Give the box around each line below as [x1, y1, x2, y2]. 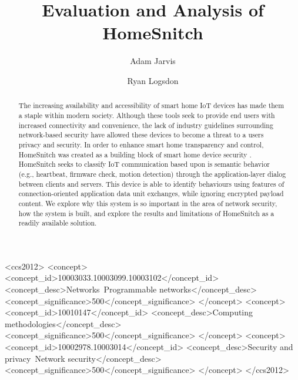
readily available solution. [18, 218, 97, 228]
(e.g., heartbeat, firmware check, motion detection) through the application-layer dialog [18, 169, 286, 179]
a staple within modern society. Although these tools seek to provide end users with [18, 110, 275, 120]
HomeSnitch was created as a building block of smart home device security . [18, 149, 252, 159]
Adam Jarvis [130, 55, 176, 67]
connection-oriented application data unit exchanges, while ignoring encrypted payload [18, 189, 284, 199]
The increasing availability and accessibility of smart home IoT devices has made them [18, 100, 284, 110]
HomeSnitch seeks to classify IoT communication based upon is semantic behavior [18, 159, 270, 169]
